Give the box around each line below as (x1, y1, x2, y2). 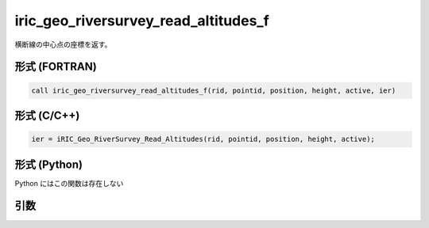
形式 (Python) (14, 158, 83, 171)
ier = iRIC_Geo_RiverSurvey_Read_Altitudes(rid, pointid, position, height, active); (31, 135, 375, 144)
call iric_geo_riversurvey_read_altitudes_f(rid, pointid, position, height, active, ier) (31, 85, 396, 95)
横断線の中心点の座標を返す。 (14, 40, 112, 49)
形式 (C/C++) (14, 108, 80, 122)
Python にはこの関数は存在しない (14, 178, 124, 188)
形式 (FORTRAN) (14, 60, 97, 74)
